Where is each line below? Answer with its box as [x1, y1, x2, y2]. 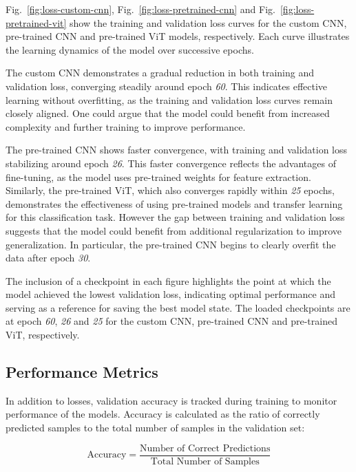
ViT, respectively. [6, 328, 80, 342]
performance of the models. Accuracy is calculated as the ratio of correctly [6, 407, 320, 421]
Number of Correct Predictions [140, 443, 271, 453]
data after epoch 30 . [6, 250, 91, 265]
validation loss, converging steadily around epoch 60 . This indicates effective [6, 78, 328, 93]
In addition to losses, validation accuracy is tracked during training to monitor [6, 393, 337, 407]
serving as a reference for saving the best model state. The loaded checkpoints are [6, 300, 350, 314]
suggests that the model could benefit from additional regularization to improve [6, 223, 342, 237]
